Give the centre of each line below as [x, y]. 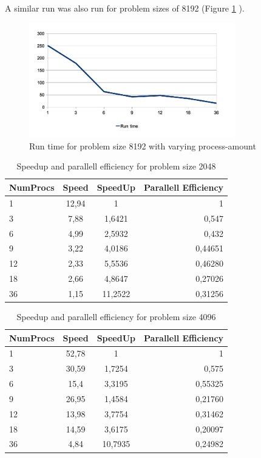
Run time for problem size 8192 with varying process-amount [143, 145]
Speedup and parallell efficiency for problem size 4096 [116, 316]
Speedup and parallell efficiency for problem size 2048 [116, 166]
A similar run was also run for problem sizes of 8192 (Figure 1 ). [125, 8]
